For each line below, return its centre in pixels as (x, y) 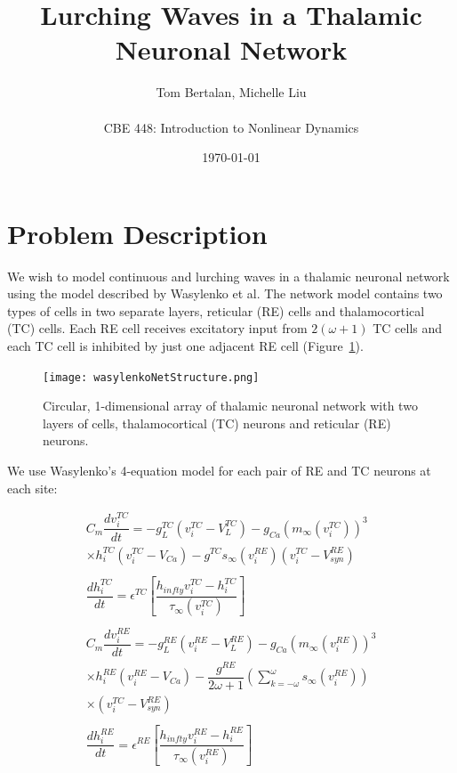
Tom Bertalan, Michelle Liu (231, 92)
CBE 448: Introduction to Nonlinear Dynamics (231, 127)
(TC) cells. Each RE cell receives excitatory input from (157, 328)
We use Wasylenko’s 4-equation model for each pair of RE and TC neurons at (219, 471)
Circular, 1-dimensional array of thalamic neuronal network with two (230, 406)
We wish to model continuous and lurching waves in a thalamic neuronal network (228, 276)
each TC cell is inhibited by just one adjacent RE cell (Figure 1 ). (185, 346)
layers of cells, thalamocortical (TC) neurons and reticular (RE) (217, 423)
